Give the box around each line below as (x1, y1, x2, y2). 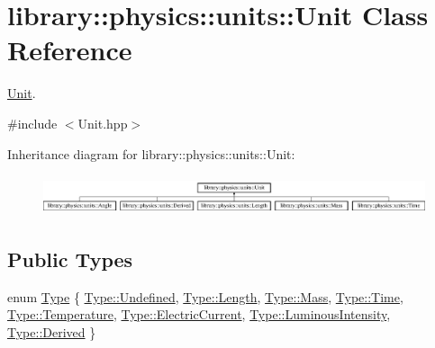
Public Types (7, 245, 133, 272)
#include (7, 113, 58, 132)
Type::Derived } (7, 322, 96, 341)
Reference (7, 31, 132, 68)
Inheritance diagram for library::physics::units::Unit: (7, 144, 295, 163)
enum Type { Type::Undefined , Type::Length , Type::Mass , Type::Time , (7, 287, 403, 306)
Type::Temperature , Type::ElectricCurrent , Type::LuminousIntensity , (7, 305, 391, 324)
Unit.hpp (77, 113, 128, 132)
